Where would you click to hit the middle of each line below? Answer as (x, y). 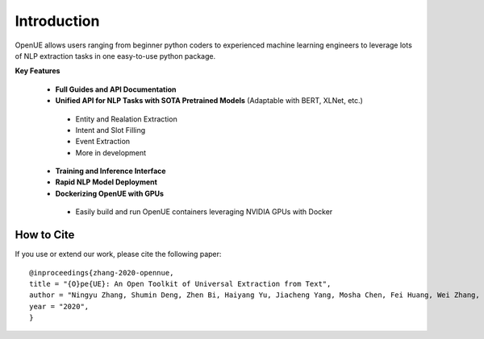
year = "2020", (59, 306)
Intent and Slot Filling (111, 130)
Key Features (38, 71)
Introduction (57, 21)
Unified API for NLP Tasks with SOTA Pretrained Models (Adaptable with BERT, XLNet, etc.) (209, 101)
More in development (111, 152)
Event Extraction (103, 142)
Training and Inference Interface (111, 171)
